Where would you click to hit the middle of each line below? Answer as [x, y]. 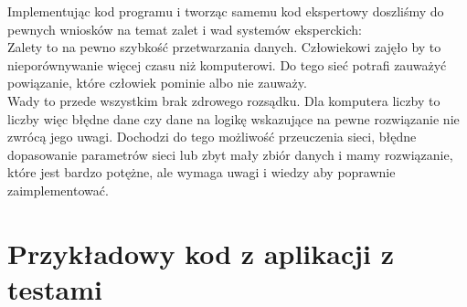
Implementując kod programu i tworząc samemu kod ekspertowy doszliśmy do [226, 11]
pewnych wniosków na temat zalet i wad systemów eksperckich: [185, 29]
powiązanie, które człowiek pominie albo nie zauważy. [157, 83]
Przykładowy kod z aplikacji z [201, 253]
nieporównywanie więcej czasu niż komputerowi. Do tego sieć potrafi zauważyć [227, 64]
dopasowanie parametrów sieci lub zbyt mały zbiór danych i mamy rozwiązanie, [230, 154]
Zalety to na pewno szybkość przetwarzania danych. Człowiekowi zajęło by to [224, 47]
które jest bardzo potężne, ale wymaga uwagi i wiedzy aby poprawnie [202, 172]
